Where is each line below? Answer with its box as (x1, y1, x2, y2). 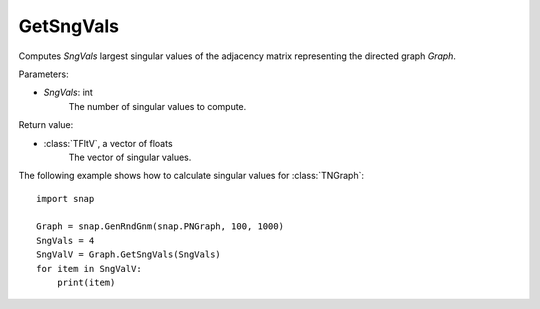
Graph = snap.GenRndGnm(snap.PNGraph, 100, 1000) (36, 221, 285, 232)
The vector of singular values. (68, 151, 192, 163)
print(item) (56, 277, 116, 289)
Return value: (18, 119, 74, 131)
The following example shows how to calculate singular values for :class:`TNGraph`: (18, 170, 365, 182)
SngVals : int (43, 86, 94, 99)
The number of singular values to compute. (68, 100, 247, 112)
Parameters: (18, 68, 69, 80)
